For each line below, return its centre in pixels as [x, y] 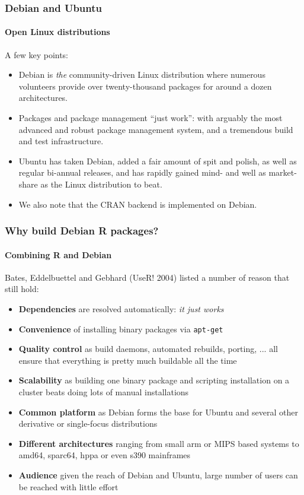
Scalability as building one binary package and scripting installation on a [154, 380]
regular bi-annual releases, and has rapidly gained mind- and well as [142, 172]
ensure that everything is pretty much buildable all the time [128, 360]
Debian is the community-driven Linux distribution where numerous [142, 74]
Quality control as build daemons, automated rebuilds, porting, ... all [148, 349]
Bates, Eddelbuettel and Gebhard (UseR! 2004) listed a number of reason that [147, 277]
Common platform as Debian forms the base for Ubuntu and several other [158, 412]
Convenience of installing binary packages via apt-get [121, 329]
